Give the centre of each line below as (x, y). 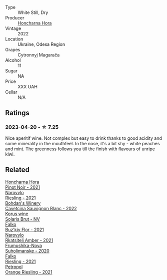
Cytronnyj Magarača (39, 55)
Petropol (14, 267)
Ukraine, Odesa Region (41, 44)
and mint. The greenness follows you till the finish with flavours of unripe (80, 149)
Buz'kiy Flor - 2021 (24, 230)
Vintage (13, 28)
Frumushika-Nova (24, 245)
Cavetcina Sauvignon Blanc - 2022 (41, 208)
